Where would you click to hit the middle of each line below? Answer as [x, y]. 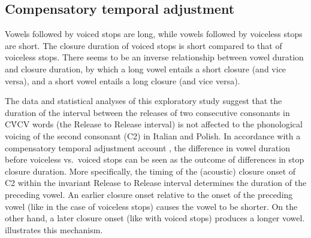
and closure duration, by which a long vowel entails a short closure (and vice [146, 68]
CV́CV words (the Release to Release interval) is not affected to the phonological [154, 124]
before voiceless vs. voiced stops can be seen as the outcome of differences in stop [155, 159]
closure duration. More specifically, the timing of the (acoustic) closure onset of [150, 171]
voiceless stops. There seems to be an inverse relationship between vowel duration [154, 57]
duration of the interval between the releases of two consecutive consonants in [147, 112]
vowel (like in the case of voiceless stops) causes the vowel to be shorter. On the [151, 206]
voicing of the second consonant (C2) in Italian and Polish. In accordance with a [153, 135]
